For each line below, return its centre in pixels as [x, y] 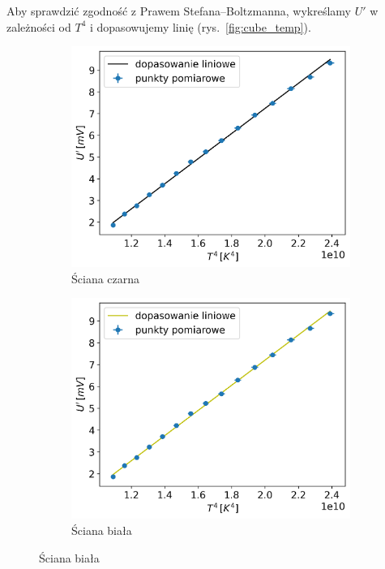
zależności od [39, 26]
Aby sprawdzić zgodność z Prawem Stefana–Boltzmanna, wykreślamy [179, 11]
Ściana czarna [106, 278]
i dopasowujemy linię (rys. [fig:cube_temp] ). [200, 26]
